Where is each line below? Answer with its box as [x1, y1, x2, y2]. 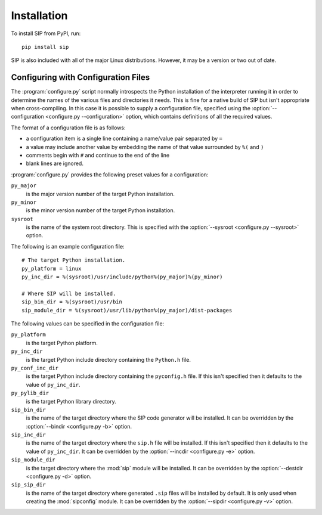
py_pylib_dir [11, 390, 49, 396]
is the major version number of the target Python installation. [26, 190, 175, 197]
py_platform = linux [21, 265, 82, 272]
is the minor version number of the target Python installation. [26, 207, 175, 214]
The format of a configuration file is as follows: [11, 124, 126, 131]
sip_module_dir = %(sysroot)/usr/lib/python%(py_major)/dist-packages [21, 307, 233, 314]
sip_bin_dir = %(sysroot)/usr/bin [21, 299, 122, 305]
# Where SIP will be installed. [21, 290, 116, 297]
